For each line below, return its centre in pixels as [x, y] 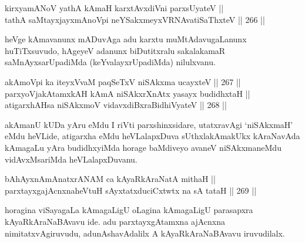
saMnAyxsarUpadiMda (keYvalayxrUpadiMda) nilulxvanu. [110, 62]
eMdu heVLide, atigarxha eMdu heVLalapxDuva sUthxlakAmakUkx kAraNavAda [152, 136]
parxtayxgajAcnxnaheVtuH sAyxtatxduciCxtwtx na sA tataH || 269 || [131, 190]
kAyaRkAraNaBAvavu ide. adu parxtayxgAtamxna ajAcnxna [115, 221]
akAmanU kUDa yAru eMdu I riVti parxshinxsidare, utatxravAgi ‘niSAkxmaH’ [149, 124]
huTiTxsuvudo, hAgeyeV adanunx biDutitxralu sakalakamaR [115, 50]
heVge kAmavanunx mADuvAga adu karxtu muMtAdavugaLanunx [126, 39]
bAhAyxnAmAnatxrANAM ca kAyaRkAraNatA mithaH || [110, 179]
